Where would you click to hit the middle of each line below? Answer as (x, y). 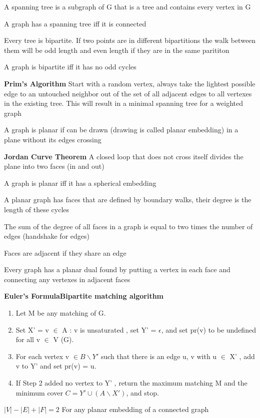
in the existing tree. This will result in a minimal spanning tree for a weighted (124, 103)
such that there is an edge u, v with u (159, 356)
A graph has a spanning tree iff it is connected (75, 23)
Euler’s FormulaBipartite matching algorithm (84, 296)
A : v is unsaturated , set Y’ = (109, 329)
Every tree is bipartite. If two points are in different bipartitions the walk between (130, 40)
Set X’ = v (32, 329)
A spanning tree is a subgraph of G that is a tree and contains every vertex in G (127, 6)
